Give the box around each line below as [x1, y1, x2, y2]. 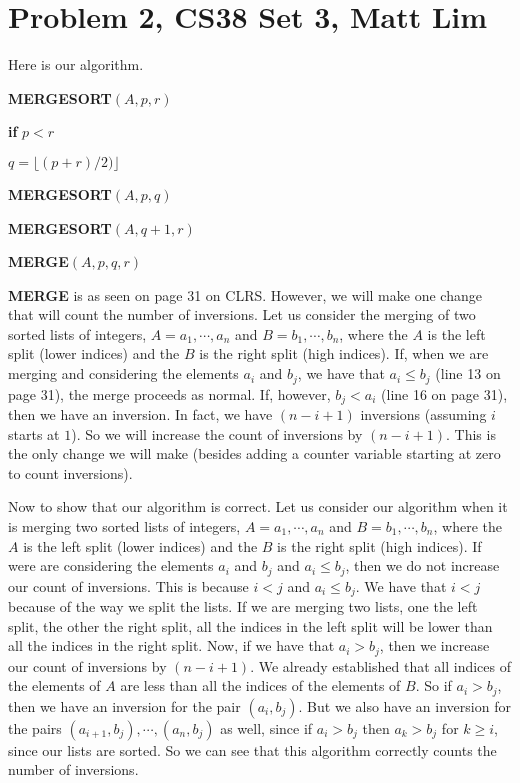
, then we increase [379, 635, 490, 656]
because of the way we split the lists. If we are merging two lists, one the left [8, 596, 478, 617]
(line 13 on [435, 363, 501, 384]
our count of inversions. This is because [8, 575, 249, 596]
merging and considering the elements [8, 363, 239, 384]
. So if [415, 675, 452, 696]
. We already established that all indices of [250, 655, 511, 676]
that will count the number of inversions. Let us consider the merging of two [8, 304, 476, 325]
